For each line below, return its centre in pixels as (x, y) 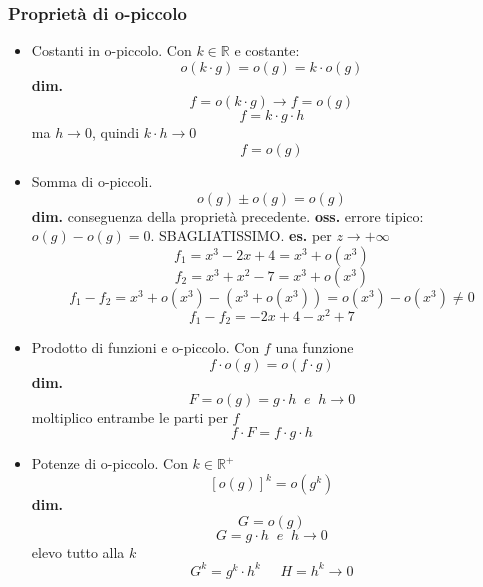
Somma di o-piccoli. (92, 181)
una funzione (314, 347)
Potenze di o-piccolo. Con (109, 463)
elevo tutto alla (78, 551)
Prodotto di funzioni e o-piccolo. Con (145, 347)
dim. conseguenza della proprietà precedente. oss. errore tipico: (227, 215)
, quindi (115, 132)
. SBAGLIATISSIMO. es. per (241, 235)
